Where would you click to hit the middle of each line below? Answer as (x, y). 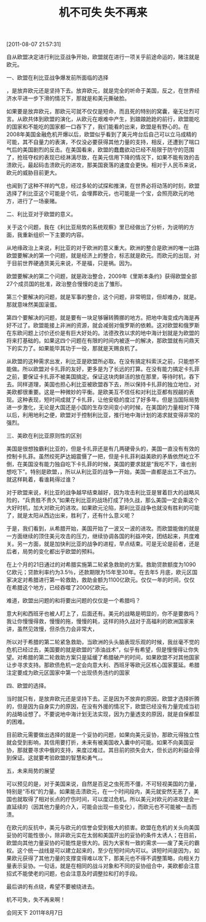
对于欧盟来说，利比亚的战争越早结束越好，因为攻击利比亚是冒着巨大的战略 (100, 493)
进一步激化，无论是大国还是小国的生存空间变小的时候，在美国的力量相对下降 (103, 407)
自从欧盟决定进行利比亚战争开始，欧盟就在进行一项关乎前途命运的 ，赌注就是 (103, 57)
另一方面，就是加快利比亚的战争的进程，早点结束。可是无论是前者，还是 (108, 544)
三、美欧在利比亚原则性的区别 (44, 436)
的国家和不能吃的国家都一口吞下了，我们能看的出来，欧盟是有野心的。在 (97, 127)
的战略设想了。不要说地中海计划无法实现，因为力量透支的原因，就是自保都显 (103, 714)
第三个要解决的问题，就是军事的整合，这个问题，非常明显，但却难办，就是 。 (103, 297)
